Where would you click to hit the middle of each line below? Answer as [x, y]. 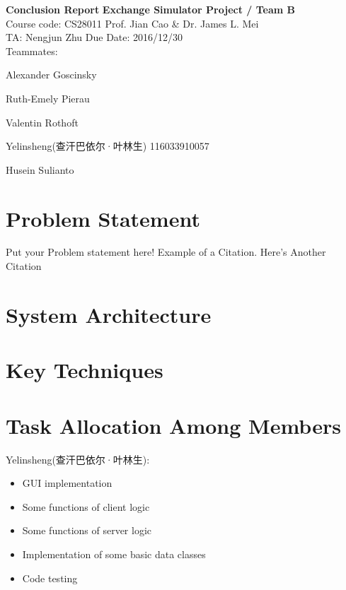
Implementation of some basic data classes [114, 554]
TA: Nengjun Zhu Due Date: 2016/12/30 [94, 37]
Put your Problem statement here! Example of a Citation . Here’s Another [166, 252]
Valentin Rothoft [42, 122]
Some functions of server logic [87, 530]
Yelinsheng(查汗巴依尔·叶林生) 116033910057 [108, 146]
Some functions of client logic [86, 506]
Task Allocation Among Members [173, 425]
